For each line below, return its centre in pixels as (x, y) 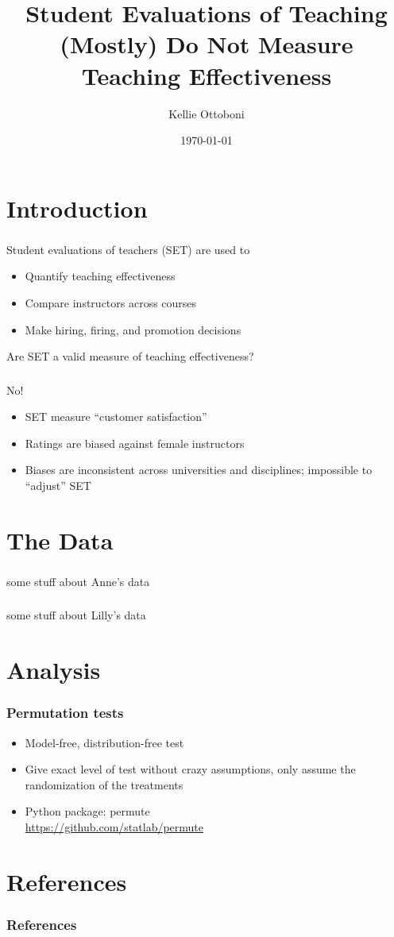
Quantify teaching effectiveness (100, 276)
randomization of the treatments (104, 784)
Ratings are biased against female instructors (135, 443)
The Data (60, 540)
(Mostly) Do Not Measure (207, 44)
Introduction (77, 208)
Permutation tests (65, 713)
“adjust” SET (58, 486)
